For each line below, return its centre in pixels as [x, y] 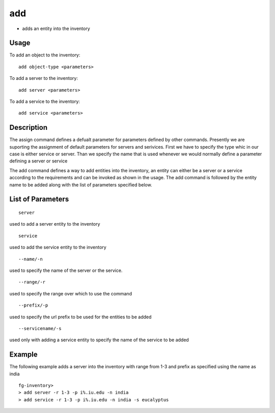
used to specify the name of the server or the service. [66, 270]
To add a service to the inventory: [45, 101]
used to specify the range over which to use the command [71, 293]
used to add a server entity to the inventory [55, 224]
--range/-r [32, 282]
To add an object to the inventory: [45, 55]
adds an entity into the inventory [56, 29]
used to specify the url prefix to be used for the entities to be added [80, 317]
